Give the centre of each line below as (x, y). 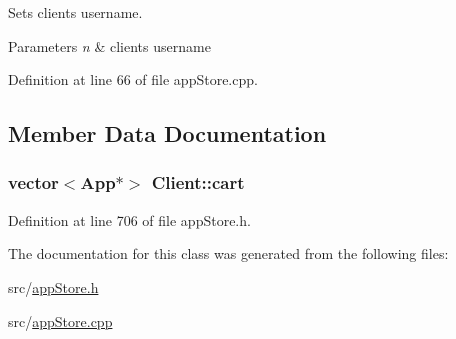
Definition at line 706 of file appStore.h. (129, 219)
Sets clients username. (75, 12)
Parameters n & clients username (109, 45)
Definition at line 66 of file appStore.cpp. (133, 79)
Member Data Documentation (167, 133)
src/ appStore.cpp (60, 320)
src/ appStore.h (53, 286)
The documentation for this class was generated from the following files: (228, 253)
